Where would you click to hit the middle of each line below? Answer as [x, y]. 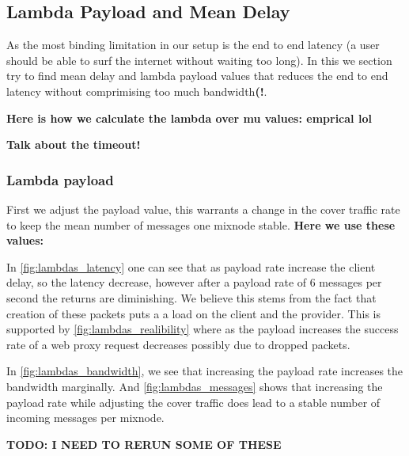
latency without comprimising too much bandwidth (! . [137, 91]
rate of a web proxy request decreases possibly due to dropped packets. [178, 344]
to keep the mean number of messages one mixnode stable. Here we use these [201, 224]
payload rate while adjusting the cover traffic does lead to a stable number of [193, 402]
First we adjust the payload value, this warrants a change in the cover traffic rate [203, 209]
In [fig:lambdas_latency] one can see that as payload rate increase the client [191, 266]
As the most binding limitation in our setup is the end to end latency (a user [193, 45]
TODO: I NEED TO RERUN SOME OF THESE [144, 444]
